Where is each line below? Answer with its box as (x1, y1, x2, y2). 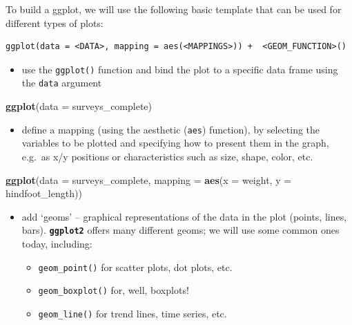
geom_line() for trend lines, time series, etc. (38, 306, 227, 320)
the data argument (21, 75, 102, 90)
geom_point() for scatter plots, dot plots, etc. (38, 259, 233, 274)
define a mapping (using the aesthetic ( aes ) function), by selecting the (21, 122, 320, 136)
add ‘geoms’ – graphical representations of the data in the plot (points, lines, (21, 209, 347, 223)
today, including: (21, 236, 92, 250)
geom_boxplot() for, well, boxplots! (38, 283, 189, 297)
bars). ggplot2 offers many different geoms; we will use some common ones (21, 223, 340, 237)
